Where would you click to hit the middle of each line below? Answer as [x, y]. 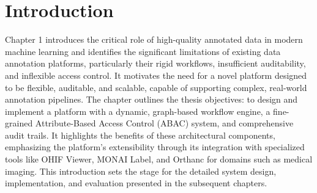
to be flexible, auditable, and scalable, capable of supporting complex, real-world [156, 87]
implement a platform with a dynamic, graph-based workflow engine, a [138, 111]
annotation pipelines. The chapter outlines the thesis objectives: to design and [151, 99]
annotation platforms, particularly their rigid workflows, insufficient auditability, [155, 63]
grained [19, 123]
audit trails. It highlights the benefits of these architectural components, [140, 135]
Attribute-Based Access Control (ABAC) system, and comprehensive [164, 123]
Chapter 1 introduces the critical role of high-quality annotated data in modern [154, 39]
